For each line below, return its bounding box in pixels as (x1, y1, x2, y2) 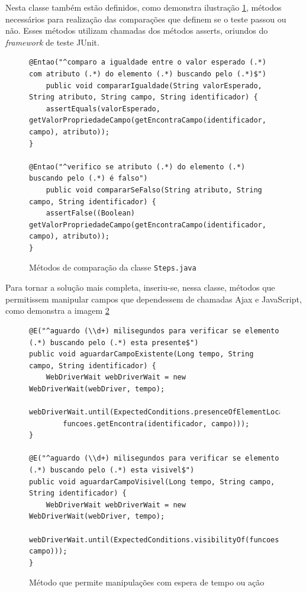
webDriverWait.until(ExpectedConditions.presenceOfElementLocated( (29, 408, 301, 417)
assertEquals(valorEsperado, (46, 104, 160, 113)
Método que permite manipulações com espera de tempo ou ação (29, 576, 265, 588)
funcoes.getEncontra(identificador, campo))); (63, 419, 250, 428)
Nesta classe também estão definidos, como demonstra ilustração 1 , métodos (5, 1, 282, 13)
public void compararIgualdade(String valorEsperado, (46, 81, 262, 90)
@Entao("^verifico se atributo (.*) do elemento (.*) (29, 162, 246, 171)
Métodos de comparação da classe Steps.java (29, 261, 197, 274)
